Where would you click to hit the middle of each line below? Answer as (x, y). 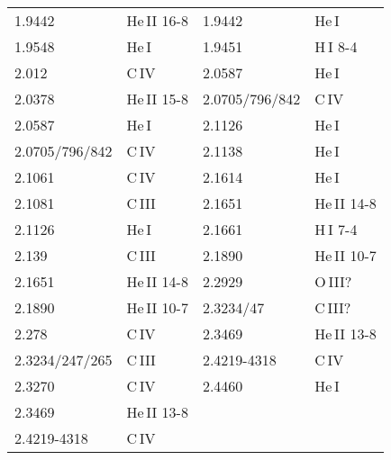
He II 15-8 (157, 99)
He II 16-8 (157, 20)
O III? (333, 281)
